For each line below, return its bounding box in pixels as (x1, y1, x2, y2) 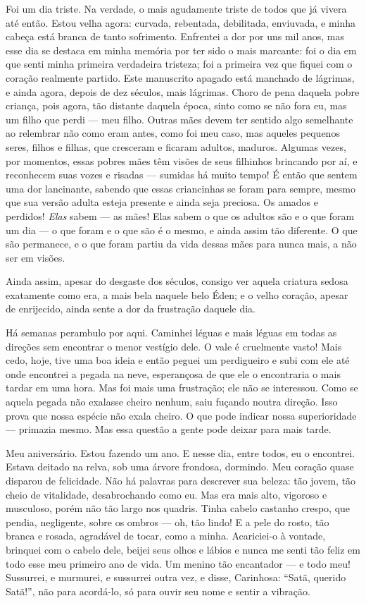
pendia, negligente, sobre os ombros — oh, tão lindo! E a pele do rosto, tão (6, 514, 329, 529)
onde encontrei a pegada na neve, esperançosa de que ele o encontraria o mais (6, 366, 341, 381)
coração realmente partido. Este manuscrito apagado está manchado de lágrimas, (6, 70, 355, 85)
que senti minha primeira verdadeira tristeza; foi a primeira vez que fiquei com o (6, 56, 353, 71)
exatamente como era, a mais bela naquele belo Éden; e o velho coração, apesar (6, 287, 348, 302)
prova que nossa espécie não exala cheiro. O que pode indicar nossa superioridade (6, 408, 357, 422)
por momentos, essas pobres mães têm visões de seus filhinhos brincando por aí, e (6, 153, 358, 168)
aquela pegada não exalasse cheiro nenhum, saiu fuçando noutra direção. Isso (6, 394, 338, 409)
